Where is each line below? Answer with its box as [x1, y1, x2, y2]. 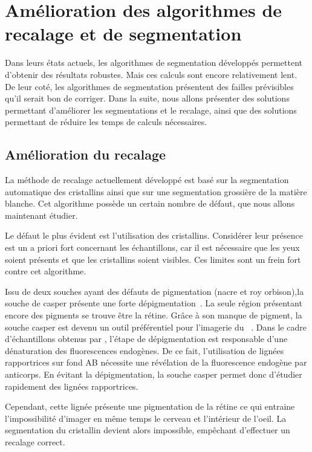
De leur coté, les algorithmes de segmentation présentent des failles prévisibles [5, 80, 294, 92]
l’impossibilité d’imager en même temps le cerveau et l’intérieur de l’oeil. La [5, 412, 287, 424]
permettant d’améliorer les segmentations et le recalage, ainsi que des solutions [5, 103, 297, 116]
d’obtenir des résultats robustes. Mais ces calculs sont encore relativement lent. [5, 68, 297, 80]
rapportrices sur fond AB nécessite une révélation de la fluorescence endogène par [5, 356, 307, 369]
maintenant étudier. [5, 208, 78, 221]
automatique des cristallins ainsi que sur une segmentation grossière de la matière [5, 185, 307, 198]
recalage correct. [5, 435, 65, 448]
